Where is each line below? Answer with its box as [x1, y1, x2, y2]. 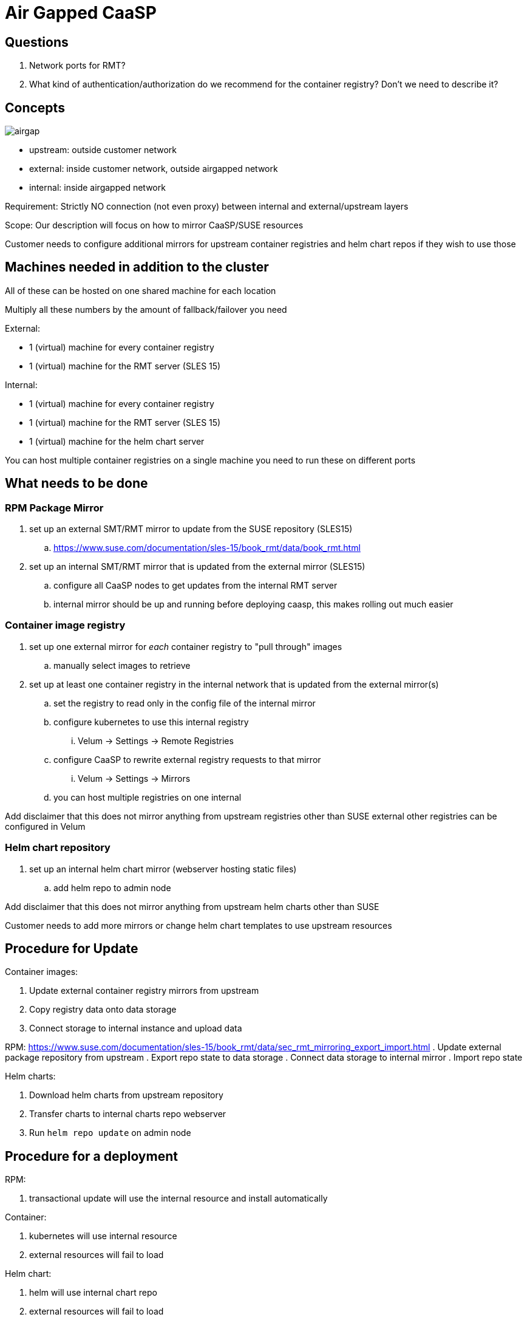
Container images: [5, 966, 78, 977]
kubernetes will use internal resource [29, 1231, 177, 1242]
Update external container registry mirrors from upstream [29, 985, 259, 996]
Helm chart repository [5, 841, 110, 854]
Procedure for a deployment [5, 1148, 178, 1164]
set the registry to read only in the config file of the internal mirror [53, 697, 316, 708]
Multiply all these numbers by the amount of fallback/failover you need [5, 304, 287, 315]
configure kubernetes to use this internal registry [53, 716, 249, 727]
